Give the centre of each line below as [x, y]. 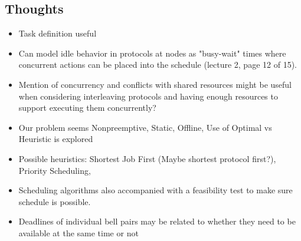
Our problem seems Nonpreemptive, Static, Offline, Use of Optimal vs [145, 127]
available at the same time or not [78, 232]
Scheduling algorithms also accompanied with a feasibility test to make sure [156, 190]
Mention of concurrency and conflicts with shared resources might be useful [155, 84]
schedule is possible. [55, 201]
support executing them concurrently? [87, 108]
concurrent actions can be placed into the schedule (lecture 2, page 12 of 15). [158, 65]
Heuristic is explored [56, 139]
